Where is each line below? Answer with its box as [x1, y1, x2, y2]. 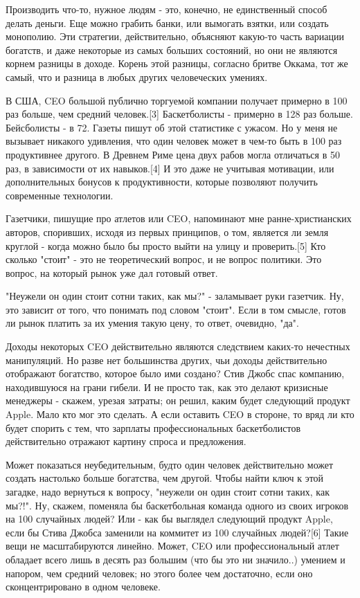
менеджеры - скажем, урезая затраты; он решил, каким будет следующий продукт [6, 393, 350, 408]
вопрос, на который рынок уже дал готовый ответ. [6, 265, 218, 280]
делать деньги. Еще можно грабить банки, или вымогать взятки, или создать [6, 15, 329, 30]
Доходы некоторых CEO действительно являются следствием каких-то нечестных [6, 339, 350, 354]
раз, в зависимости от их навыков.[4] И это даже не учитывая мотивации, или [6, 161, 334, 175]
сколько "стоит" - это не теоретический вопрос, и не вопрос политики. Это [6, 252, 322, 266]
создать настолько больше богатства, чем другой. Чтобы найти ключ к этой [6, 471, 324, 485]
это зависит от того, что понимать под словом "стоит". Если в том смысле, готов [6, 302, 346, 316]
